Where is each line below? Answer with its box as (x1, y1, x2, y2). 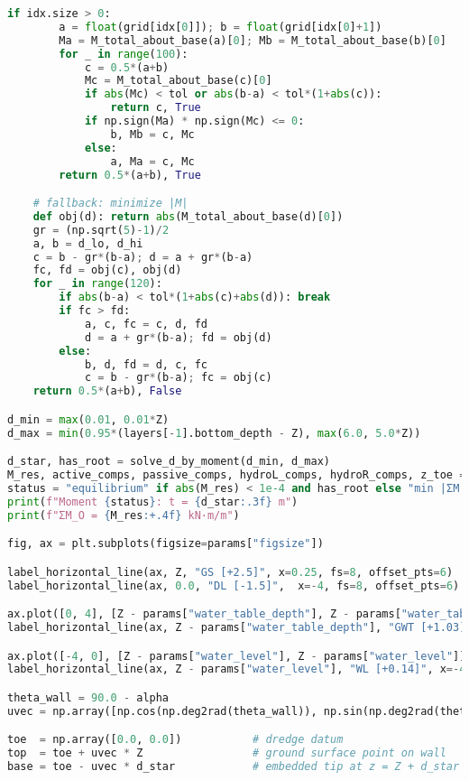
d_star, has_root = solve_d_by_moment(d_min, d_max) (7, 455, 330, 469)
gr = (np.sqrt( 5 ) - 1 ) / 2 (32, 223, 170, 237)
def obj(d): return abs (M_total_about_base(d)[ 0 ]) (32, 209, 344, 223)
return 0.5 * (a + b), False (32, 385, 182, 398)
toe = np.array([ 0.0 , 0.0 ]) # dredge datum (7, 733, 344, 747)
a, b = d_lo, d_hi (32, 237, 143, 250)
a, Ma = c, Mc (110, 154, 195, 168)
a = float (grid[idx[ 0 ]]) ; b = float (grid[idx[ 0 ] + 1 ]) (59, 20, 382, 33)
